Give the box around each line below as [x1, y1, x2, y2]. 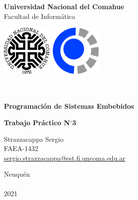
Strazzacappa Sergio [4, 133, 63, 144]
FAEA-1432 [4, 143, 38, 153]
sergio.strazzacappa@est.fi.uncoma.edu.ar [4, 152, 125, 163]
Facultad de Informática [4, 11, 76, 21]
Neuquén [4, 169, 30, 179]
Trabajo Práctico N [4, 117, 70, 128]
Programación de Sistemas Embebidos [4, 101, 134, 111]
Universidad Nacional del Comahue [4, 1, 124, 11]
